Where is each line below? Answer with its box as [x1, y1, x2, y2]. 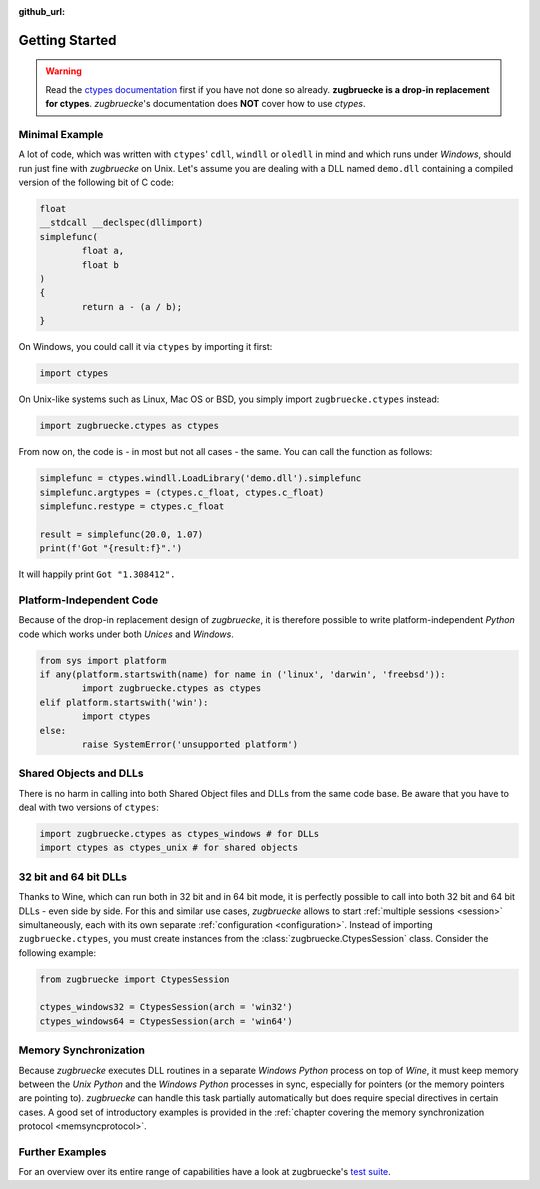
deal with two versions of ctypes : [18, 801, 159, 814]
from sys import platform [39, 655, 167, 666]
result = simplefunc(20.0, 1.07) [39, 528, 204, 540]
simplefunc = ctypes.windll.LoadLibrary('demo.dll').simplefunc [39, 473, 362, 484]
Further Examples [18, 1145, 107, 1159]
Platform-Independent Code [18, 593, 159, 607]
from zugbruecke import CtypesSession [39, 973, 230, 985]
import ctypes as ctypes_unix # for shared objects [39, 842, 299, 854]
